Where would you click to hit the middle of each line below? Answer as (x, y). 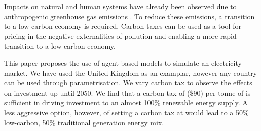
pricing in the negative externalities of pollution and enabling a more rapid (120, 36)
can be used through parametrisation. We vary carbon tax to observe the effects (128, 83)
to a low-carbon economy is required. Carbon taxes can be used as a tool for (123, 26)
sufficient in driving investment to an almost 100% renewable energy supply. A (126, 102)
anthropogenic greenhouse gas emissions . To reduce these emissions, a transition (129, 16)
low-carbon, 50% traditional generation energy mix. (84, 122)
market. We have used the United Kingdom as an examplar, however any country (131, 73)
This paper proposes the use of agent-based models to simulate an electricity (123, 62)
